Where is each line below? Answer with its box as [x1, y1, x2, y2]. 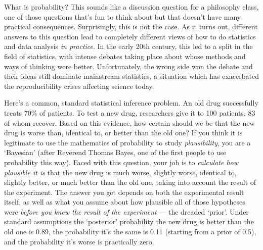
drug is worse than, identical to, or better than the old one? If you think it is [4, 127, 243, 138]
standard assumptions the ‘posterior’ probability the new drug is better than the [4, 216, 254, 227]
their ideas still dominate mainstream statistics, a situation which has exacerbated [4, 71, 259, 81]
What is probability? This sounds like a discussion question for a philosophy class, [4, 2, 259, 12]
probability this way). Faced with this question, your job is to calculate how [4, 157, 238, 167]
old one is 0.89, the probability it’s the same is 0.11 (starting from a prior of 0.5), [4, 226, 256, 237]
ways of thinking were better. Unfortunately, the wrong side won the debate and [4, 61, 253, 71]
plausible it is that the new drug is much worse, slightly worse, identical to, [4, 167, 237, 177]
